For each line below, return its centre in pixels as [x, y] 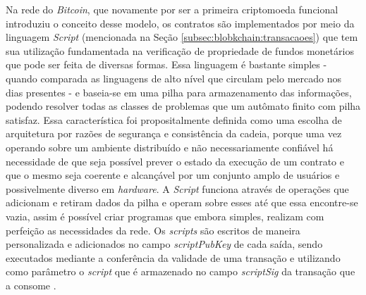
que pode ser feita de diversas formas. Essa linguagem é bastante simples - [166, 64]
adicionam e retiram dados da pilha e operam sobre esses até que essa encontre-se [182, 202]
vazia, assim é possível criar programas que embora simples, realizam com [165, 216]
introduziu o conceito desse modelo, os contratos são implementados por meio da [180, 23]
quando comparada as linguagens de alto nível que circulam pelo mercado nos [173, 78]
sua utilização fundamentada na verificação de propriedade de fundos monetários [180, 50]
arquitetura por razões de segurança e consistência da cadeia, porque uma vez [174, 133]
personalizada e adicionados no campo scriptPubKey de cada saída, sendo [164, 244]
